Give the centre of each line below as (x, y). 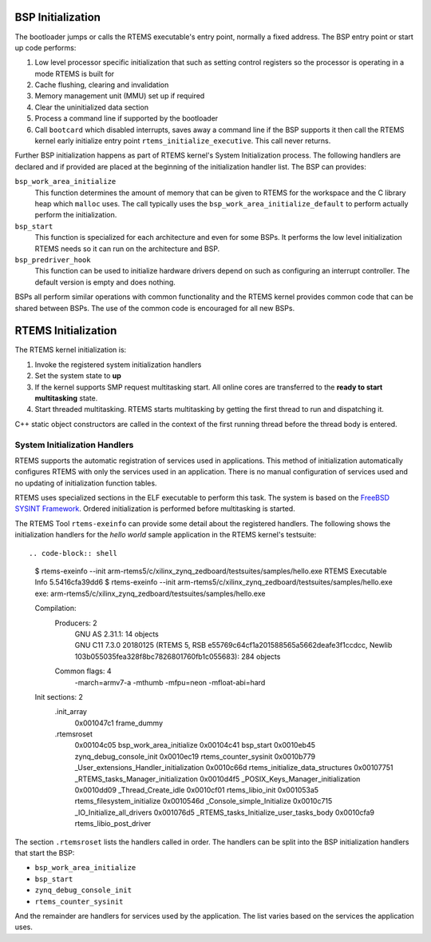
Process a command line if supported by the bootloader (127, 118)
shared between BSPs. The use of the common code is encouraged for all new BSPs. (155, 308)
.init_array (71, 712)
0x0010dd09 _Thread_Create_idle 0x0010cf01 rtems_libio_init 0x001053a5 (197, 790)
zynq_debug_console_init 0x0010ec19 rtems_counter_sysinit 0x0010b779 (195, 756)
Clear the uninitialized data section (92, 107)
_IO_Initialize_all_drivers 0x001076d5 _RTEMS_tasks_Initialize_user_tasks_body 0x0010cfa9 (225, 812)
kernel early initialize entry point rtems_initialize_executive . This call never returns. (183, 141)
